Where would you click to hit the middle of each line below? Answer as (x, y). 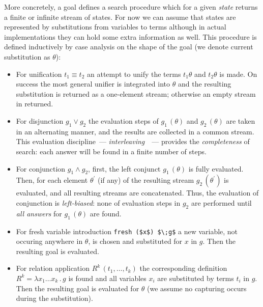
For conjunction (41, 168)
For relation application (53, 268)
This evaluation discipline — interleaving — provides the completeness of (133, 141)
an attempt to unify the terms (134, 74)
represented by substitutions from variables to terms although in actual (115, 27)
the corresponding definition (183, 268)
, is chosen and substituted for (135, 241)
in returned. (35, 104)
